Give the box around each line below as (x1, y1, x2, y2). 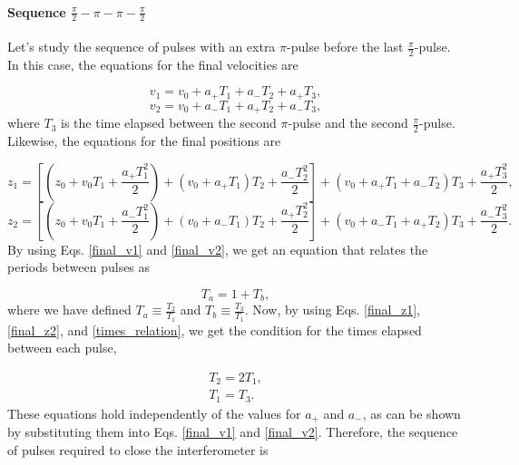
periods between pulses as (7, 257, 151, 276)
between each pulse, (7, 338, 117, 357)
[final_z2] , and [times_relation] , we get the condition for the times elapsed (7, 320, 422, 339)
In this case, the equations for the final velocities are (7, 54, 299, 73)
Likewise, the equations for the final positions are (7, 131, 281, 150)
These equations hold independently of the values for (7, 403, 301, 422)
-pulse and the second (288, 113, 408, 132)
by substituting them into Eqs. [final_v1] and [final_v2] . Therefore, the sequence (7, 422, 458, 441)
